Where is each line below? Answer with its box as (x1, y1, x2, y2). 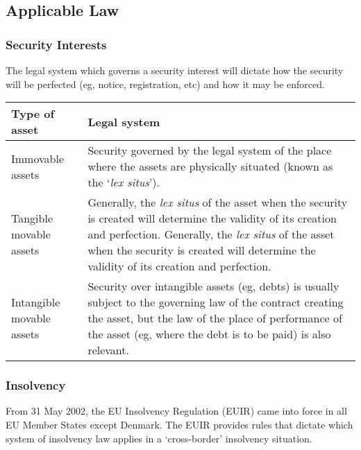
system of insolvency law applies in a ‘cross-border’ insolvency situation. (6, 431, 312, 445)
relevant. (87, 342, 129, 358)
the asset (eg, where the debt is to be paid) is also (87, 326, 331, 343)
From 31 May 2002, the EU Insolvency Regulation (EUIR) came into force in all (6, 404, 347, 418)
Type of (11, 105, 55, 122)
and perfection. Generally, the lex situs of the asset (87, 226, 335, 243)
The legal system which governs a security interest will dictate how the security (6, 63, 344, 77)
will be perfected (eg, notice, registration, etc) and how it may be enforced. (6, 76, 325, 91)
